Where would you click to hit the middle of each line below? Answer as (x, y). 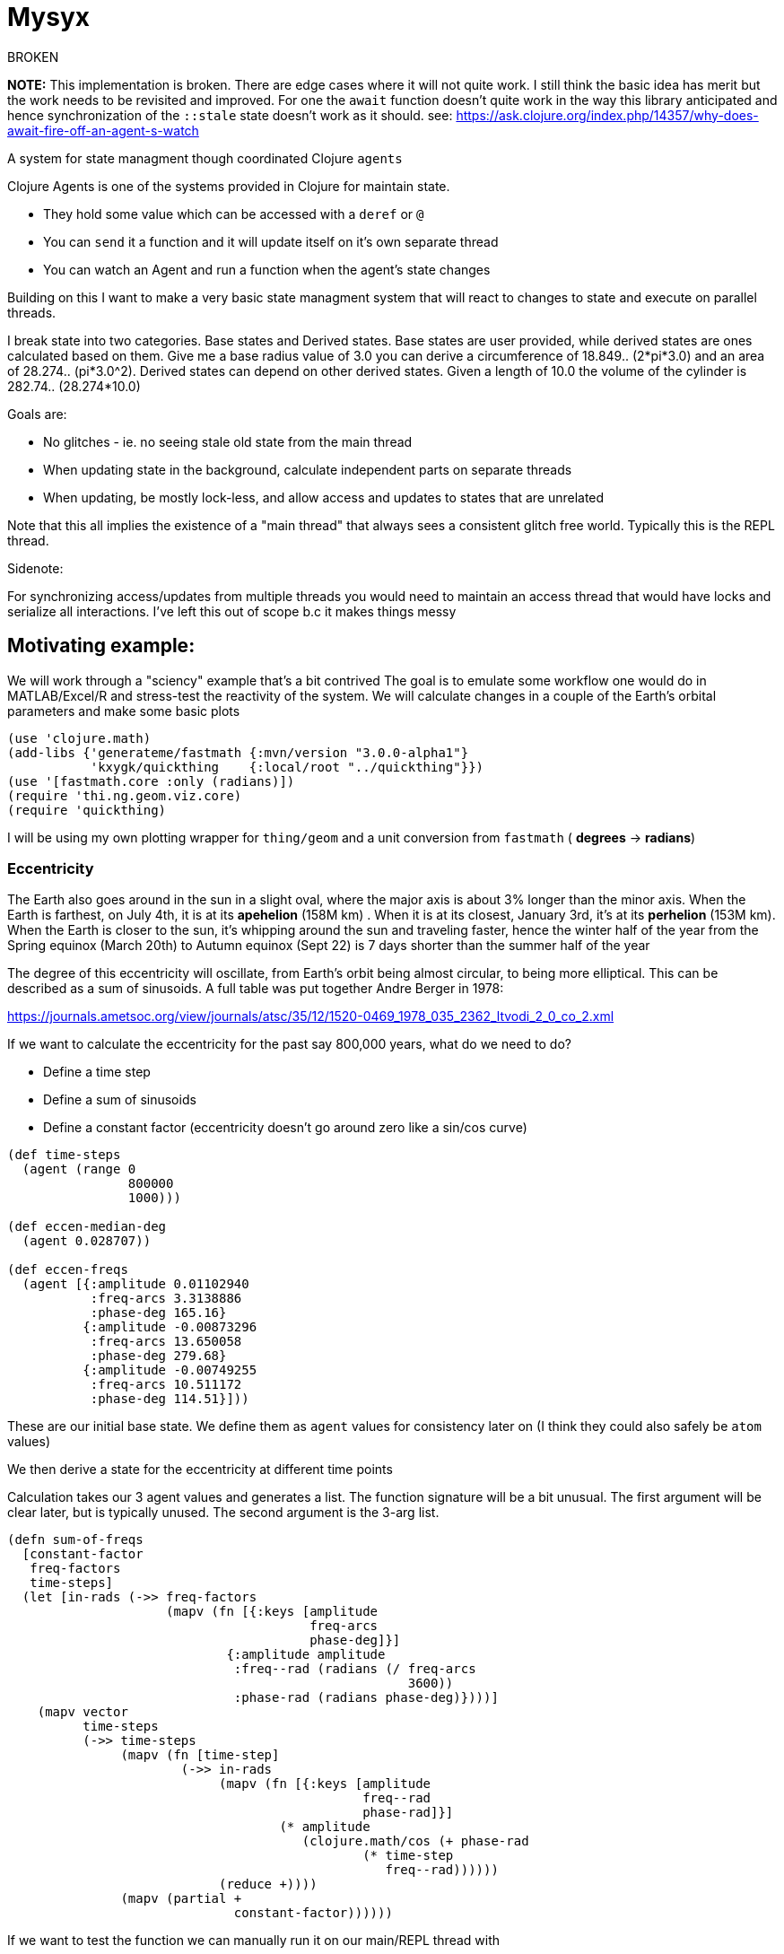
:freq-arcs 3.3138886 (166, 1299)
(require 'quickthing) (87, 810)
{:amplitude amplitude (306, 1655)
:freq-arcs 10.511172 (166, 1385)
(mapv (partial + (181, 1899)
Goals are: (37, 414)
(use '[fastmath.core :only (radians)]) (151, 781)
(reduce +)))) (268, 1884)
